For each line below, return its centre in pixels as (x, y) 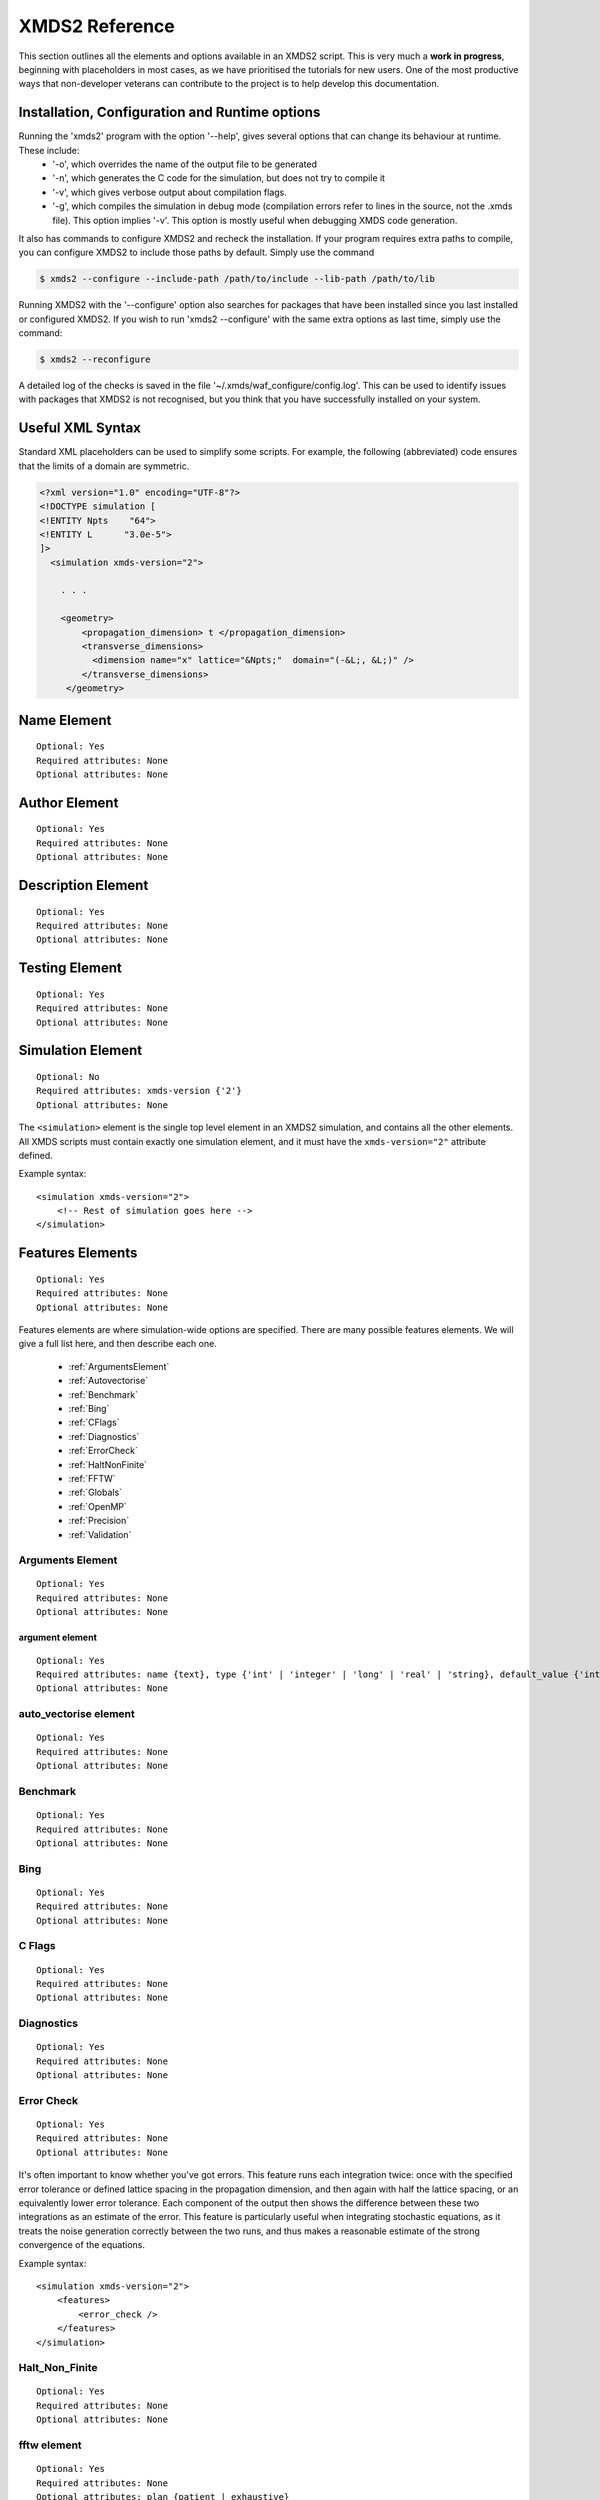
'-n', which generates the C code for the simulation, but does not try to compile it (218, 178)
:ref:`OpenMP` (97, 1506)
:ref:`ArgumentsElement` (119, 1366)
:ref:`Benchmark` (103, 1394)
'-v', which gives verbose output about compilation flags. (169, 192)
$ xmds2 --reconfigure (95, 359)
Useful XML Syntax (80, 428)
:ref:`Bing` (89, 1409)
